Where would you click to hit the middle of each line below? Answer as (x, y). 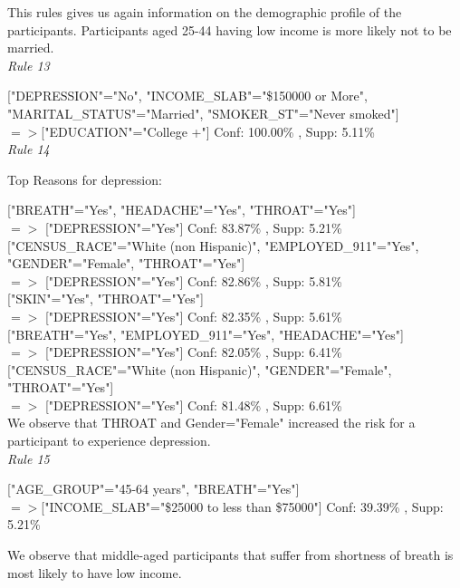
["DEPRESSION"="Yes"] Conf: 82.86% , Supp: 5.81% (193, 280)
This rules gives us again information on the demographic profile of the (205, 12)
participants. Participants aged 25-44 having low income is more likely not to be (230, 29)
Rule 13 (29, 65)
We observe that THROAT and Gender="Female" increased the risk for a (211, 423)
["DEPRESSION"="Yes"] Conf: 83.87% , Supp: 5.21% (193, 227)
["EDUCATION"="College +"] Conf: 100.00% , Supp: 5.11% (208, 131)
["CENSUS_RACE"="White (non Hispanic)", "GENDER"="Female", (200, 369)
